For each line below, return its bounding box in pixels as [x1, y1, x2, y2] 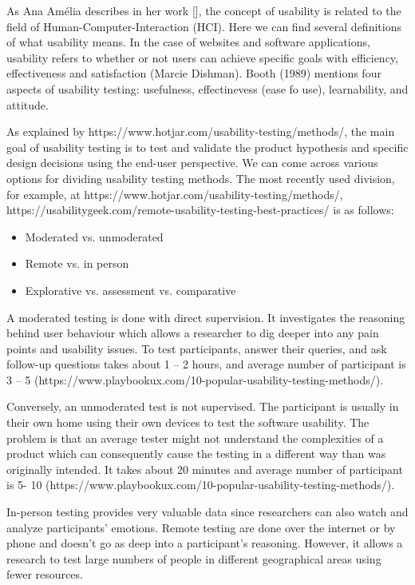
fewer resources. [6, 566, 83, 583]
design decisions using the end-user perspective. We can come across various [6, 154, 378, 171]
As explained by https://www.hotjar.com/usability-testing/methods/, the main [6, 123, 395, 140]
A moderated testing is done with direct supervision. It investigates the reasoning [6, 308, 405, 325]
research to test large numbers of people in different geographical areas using [6, 550, 381, 567]
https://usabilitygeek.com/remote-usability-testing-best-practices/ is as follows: [6, 201, 394, 218]
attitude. [6, 96, 49, 113]
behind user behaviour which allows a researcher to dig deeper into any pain [6, 324, 379, 341]
